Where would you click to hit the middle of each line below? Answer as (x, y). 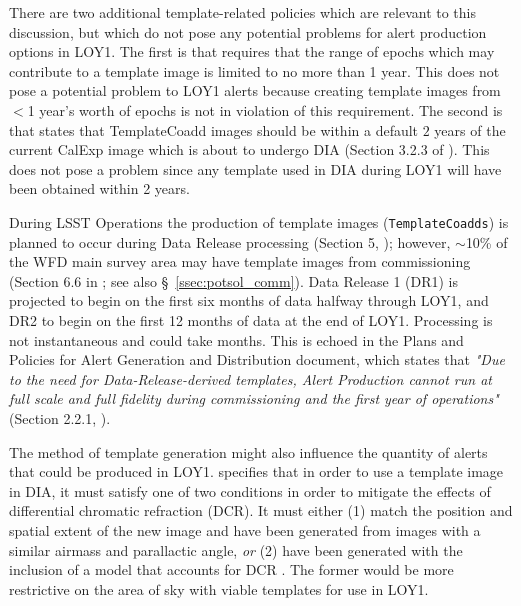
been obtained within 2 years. (99, 188)
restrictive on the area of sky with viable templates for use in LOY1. (219, 588)
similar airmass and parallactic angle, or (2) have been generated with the (236, 549)
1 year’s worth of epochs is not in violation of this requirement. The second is (265, 109)
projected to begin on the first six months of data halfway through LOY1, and (249, 300)
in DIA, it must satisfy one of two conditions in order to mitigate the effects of (250, 490)
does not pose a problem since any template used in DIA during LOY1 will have (255, 168)
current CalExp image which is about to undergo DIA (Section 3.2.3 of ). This (249, 149)
